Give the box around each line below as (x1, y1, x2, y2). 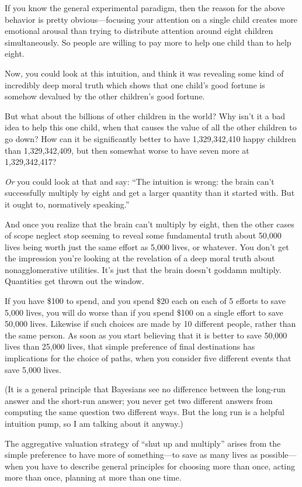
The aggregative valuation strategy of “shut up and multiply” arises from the (5, 437, 281, 449)
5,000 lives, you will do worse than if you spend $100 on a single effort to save (5, 306, 283, 318)
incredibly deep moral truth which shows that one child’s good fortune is (5, 78, 265, 91)
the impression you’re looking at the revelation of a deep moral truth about (5, 252, 275, 264)
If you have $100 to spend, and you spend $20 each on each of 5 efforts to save (5, 295, 286, 307)
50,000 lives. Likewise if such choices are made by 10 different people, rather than (5, 317, 296, 330)
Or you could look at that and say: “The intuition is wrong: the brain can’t (5, 175, 275, 187)
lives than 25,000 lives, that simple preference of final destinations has (5, 340, 255, 353)
